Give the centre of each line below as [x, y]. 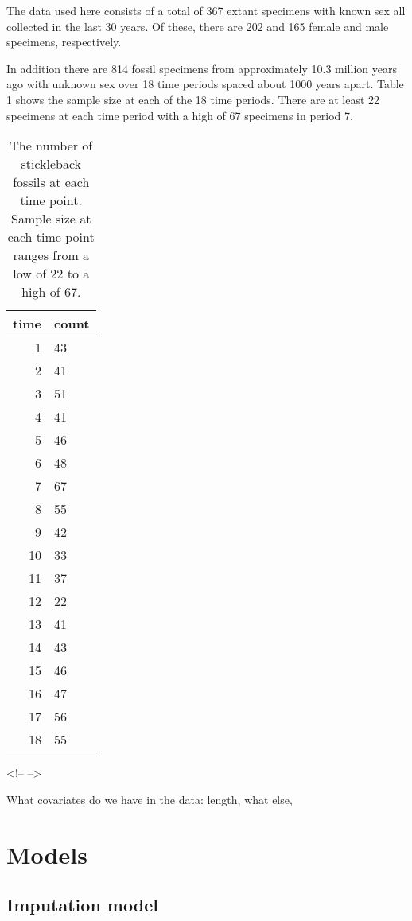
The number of [51, 146]
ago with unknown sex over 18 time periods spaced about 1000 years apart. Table [205, 84]
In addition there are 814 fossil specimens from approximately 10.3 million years [202, 68]
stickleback [51, 164]
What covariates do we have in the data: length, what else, [150, 799]
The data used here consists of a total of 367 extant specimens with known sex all [206, 10]
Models [47, 854]
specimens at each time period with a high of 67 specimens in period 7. [180, 115]
